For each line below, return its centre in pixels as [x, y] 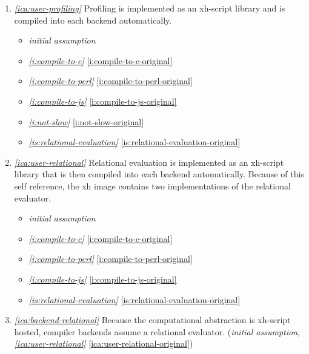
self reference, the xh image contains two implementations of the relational [152, 185]
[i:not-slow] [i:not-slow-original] [86, 121]
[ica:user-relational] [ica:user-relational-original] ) [104, 343]
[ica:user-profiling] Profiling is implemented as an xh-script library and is [150, 8]
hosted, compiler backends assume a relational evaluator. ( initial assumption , [157, 331]
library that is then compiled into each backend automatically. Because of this [159, 174]
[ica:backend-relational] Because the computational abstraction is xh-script [152, 320]
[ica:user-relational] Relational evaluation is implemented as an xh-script [149, 162]
